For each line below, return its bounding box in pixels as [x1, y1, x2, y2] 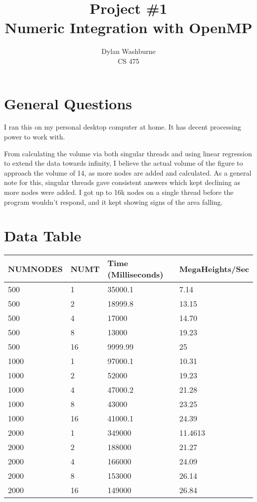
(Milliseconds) [107, 269, 164, 280]
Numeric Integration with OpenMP [4, 17, 253, 38]
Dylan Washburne [101, 46, 156, 56]
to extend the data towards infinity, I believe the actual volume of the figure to [4, 158, 243, 168]
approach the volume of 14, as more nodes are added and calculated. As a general [4, 167, 252, 178]
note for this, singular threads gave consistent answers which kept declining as [4, 177, 240, 187]
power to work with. [4, 132, 65, 142]
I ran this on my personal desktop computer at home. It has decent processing [4, 122, 241, 132]
